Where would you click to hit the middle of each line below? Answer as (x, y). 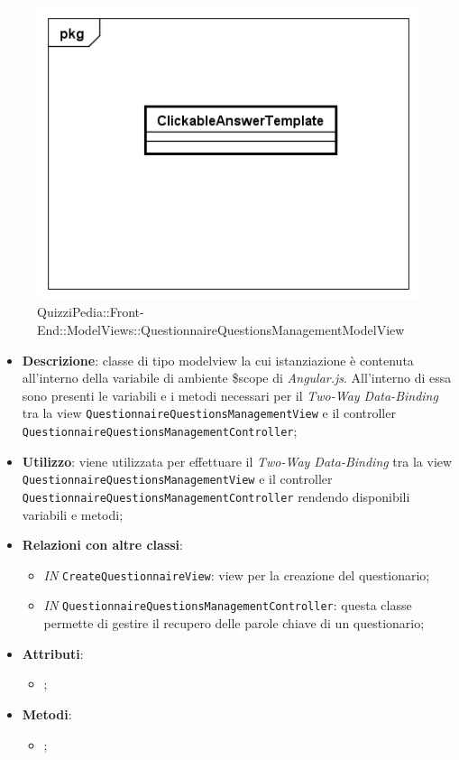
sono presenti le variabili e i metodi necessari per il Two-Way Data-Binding (230, 395)
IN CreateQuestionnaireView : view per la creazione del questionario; (237, 575)
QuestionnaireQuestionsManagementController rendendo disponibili (216, 496)
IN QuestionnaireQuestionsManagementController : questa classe (228, 605)
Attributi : (53, 653)
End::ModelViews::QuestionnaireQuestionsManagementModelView (221, 330)
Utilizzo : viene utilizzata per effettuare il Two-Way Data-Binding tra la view (237, 461)
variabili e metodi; (73, 514)
